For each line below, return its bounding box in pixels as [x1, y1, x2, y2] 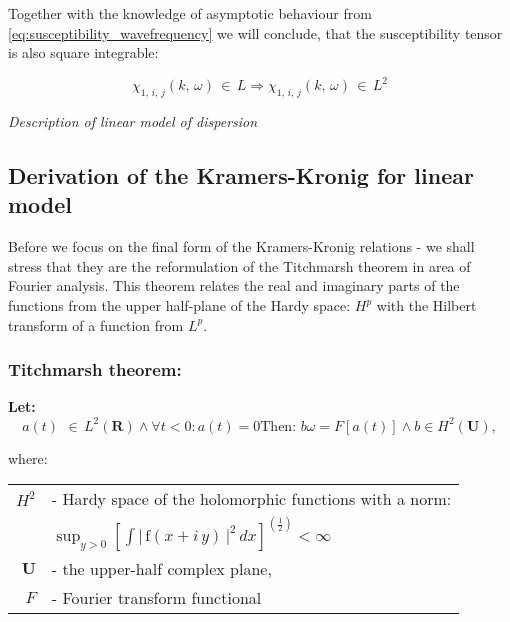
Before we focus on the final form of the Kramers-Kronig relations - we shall [8, 236, 475, 257]
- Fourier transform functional [51, 586, 262, 610]
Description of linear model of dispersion [8, 111, 258, 132]
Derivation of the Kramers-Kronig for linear [8, 160, 474, 191]
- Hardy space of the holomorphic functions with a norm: [51, 487, 452, 511]
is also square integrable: [8, 42, 159, 63]
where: [8, 447, 48, 468]
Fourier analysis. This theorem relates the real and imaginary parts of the [8, 275, 460, 296]
